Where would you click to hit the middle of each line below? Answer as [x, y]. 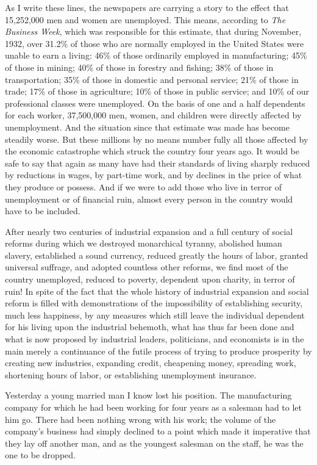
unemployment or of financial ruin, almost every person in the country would [149, 199]
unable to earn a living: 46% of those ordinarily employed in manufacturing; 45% [156, 55]
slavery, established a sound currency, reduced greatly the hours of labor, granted [157, 255]
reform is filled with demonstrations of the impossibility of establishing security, [154, 303]
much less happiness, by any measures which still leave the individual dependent [155, 315]
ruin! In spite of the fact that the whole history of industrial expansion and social [157, 291]
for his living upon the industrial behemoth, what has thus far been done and [150, 327]
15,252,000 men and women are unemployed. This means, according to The [145, 19]
